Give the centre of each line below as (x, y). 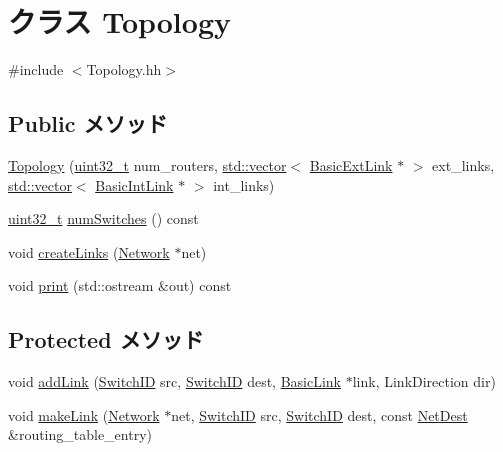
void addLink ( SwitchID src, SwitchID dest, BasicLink (175, 381)
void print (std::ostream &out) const (120, 285)
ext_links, (463, 164)
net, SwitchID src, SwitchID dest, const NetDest (319, 414)
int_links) (244, 184)
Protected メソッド (106, 339)
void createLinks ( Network (89, 251)
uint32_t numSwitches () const (103, 218)
